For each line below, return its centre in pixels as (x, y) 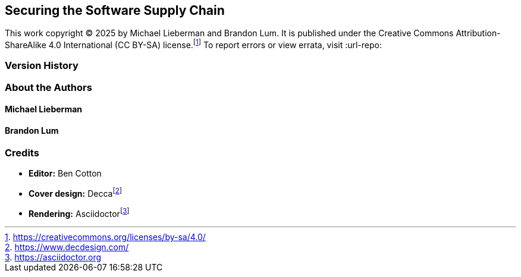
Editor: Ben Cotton (65, 174)
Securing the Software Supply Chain (115, 10)
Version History (42, 66)
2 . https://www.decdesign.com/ (67, 247)
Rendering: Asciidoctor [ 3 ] (79, 213)
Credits (22, 152)
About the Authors (48, 87)
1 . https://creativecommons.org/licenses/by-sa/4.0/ (105, 237)
